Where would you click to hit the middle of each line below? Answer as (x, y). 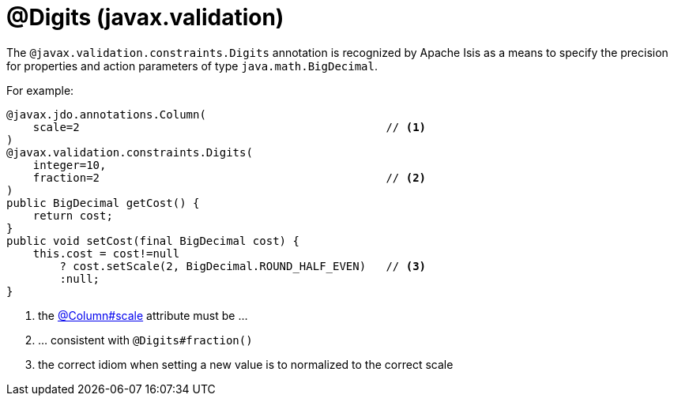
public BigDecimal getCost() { (103, 203)
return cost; (73, 215)
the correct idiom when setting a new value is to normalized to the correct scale (246, 364)
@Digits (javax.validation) (145, 17)
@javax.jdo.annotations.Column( (106, 114)
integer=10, (70, 165)
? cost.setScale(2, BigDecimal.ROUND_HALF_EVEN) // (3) (243, 266)
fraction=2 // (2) (230, 177)
